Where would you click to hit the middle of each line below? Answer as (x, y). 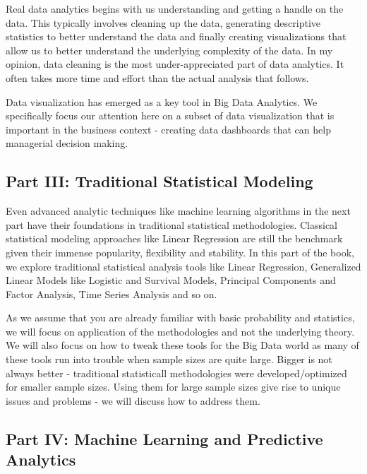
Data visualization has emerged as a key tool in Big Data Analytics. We (162, 101)
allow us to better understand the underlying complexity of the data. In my (169, 50)
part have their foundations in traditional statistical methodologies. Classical (172, 224)
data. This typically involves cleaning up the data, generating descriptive (163, 22)
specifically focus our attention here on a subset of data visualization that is (170, 115)
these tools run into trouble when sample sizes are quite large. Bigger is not (169, 359)
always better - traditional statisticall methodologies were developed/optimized (176, 373)
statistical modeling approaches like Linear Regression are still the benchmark (174, 238)
